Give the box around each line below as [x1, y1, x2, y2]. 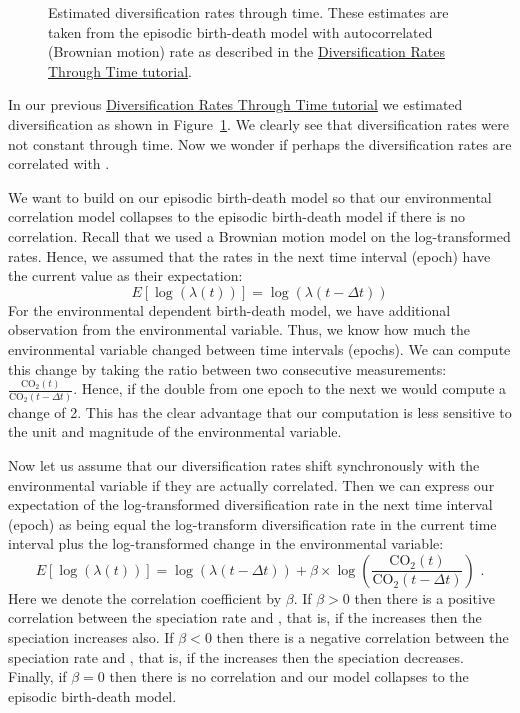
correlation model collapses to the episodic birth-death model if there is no [8, 206, 466, 227]
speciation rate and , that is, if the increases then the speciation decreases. [8, 646, 465, 667]
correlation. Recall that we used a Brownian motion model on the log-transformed [8, 225, 511, 246]
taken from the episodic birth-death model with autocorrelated [48, 21, 433, 42]
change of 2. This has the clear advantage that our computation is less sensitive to [8, 401, 512, 422]
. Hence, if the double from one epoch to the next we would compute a [73, 378, 507, 399]
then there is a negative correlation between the [216, 627, 509, 648]
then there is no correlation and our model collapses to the [109, 666, 469, 687]
